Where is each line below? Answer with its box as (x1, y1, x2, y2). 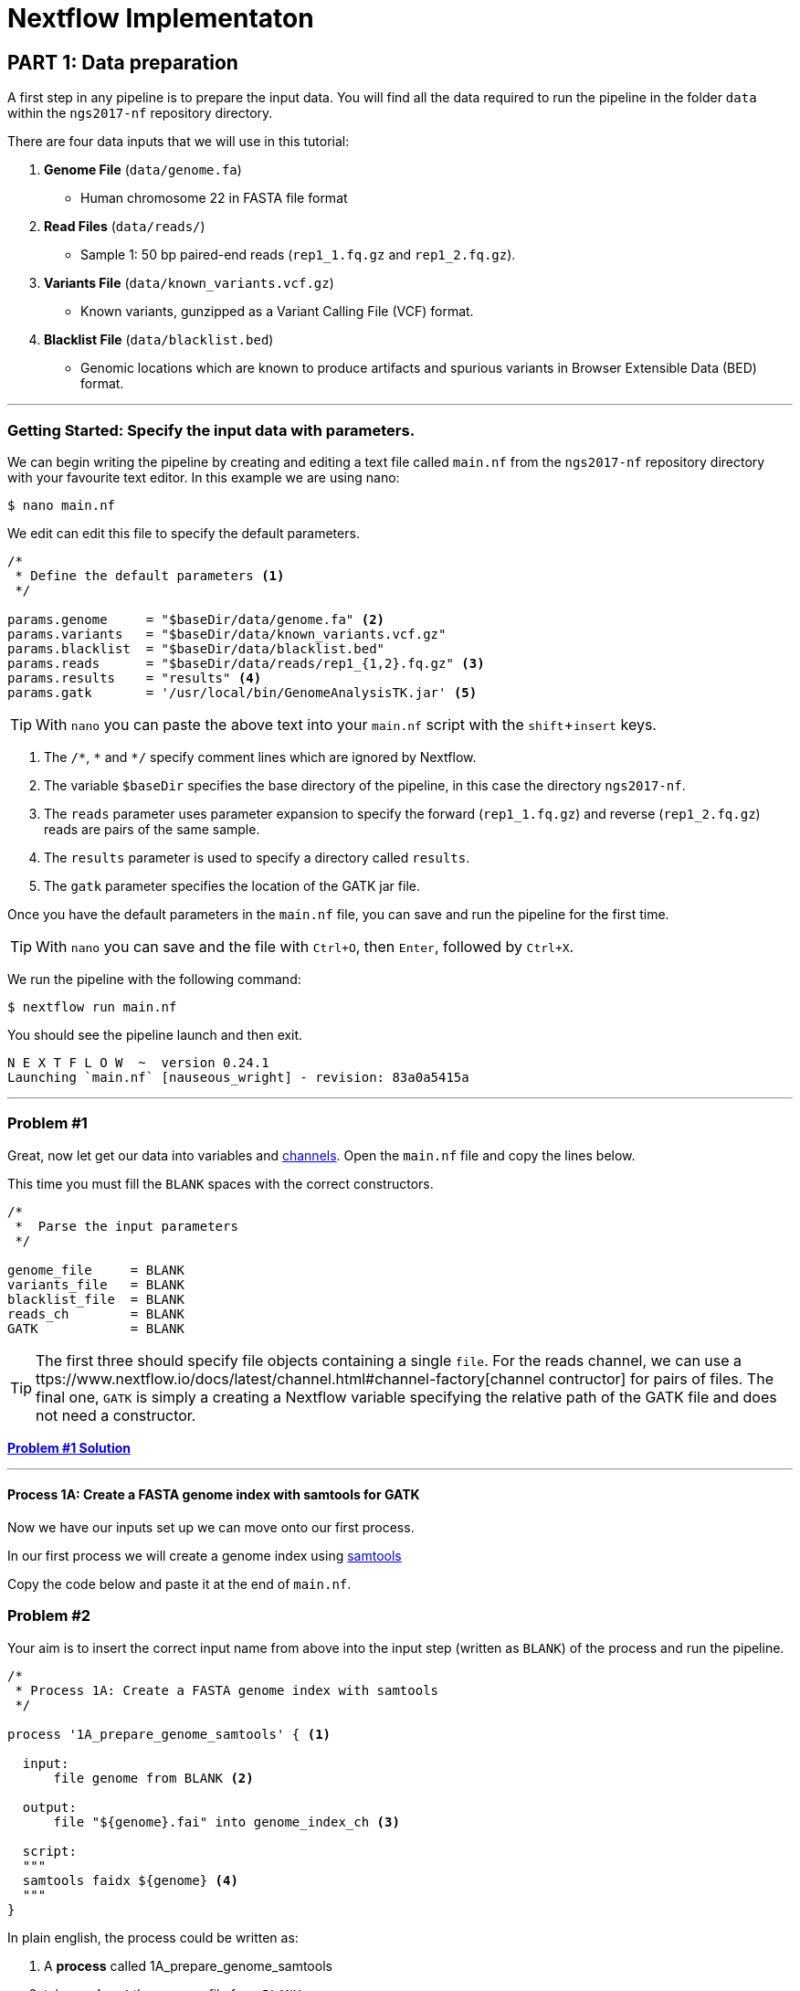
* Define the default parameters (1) (15, 567, 285, 583)
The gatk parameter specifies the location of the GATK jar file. (44, 877, 420, 894)
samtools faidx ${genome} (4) (22, 1872, 238, 1888)
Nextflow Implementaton (7, 3, 314, 34)
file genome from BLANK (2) (53, 1770, 254, 1785)
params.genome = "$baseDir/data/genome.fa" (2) (7, 611, 385, 627)
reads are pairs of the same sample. (44, 821, 260, 837)
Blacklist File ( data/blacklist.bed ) (44, 332, 274, 348)
